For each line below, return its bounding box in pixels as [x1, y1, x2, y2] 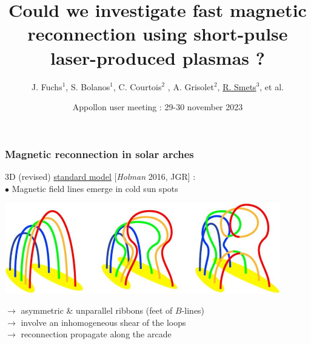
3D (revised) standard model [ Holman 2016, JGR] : [5, 170, 196, 182]
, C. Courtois [113, 80, 162, 93]
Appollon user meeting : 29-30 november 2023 [72, 101, 243, 113]
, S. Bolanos [65, 80, 110, 93]
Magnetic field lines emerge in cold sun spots [12, 182, 178, 194]
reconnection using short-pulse [27, 21, 288, 46]
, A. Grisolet [167, 80, 214, 93]
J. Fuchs [32, 80, 62, 93]
